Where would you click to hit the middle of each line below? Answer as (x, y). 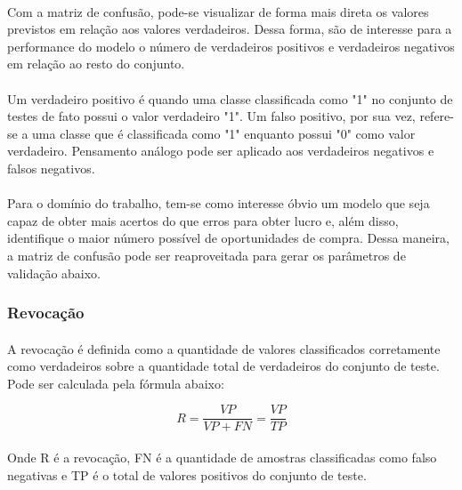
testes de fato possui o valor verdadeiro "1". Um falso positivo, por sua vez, (211, 116)
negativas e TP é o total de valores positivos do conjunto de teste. (187, 474)
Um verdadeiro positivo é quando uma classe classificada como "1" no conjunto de (230, 98)
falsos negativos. (51, 168)
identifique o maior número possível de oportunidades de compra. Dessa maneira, (228, 238)
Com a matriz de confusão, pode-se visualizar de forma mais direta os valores (218, 11)
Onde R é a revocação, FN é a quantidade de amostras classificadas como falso (222, 457)
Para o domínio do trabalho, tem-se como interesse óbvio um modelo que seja (219, 203)
